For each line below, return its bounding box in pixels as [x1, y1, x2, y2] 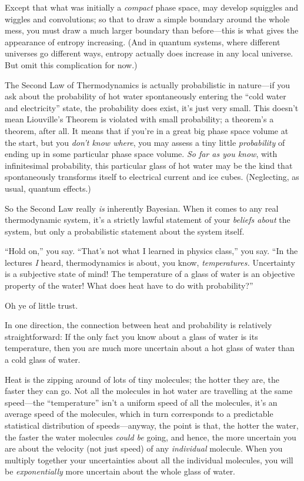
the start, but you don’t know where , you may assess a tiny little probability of [5, 136, 285, 148]
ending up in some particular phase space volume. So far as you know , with [5, 148, 278, 160]
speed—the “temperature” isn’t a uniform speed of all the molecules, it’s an [5, 396, 278, 408]
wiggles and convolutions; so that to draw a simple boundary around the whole [5, 12, 290, 25]
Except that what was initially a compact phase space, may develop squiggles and [5, 1, 299, 13]
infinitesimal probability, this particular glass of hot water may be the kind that [5, 159, 293, 171]
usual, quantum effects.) [5, 182, 91, 194]
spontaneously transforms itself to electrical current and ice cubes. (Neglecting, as [5, 171, 299, 183]
